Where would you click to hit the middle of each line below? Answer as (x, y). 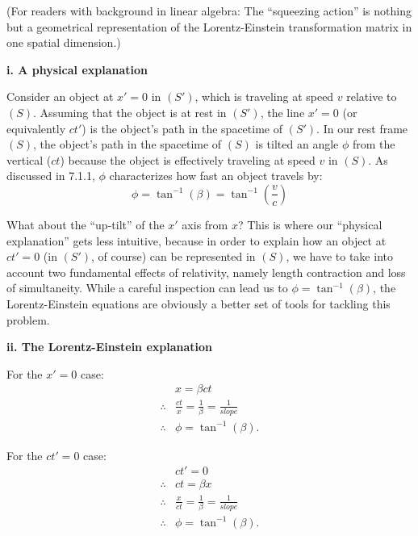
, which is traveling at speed (264, 96)
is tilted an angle (297, 144)
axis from (205, 224)
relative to (372, 96)
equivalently (36, 128)
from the (374, 144)
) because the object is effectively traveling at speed (188, 159)
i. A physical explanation (77, 69)
